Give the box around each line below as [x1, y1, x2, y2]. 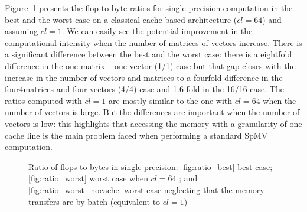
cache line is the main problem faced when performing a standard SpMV [5, 129, 268, 141]
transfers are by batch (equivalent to [28, 195, 161, 207]
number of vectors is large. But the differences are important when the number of [5, 106, 300, 118]
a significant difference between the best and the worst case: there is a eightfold [5, 48, 292, 60]
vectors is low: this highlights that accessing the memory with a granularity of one [5, 117, 302, 129]
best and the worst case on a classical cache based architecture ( [5, 13, 237, 25]
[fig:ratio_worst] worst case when [28, 172, 148, 184]
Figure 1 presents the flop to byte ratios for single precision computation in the [5, 2, 293, 14]
